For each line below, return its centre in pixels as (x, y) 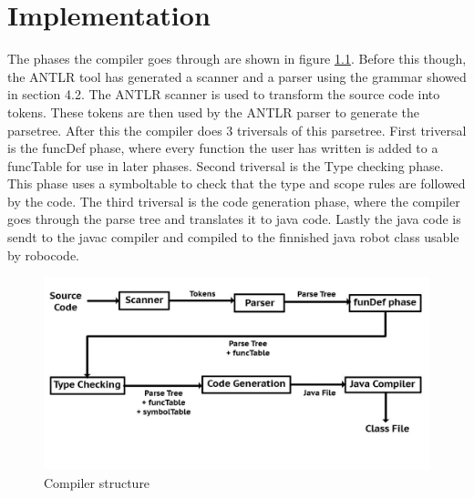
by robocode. (44, 254)
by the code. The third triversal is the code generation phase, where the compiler (234, 201)
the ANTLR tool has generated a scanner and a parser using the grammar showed (237, 76)
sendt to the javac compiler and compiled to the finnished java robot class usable (233, 237)
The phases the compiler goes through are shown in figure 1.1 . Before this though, (237, 59)
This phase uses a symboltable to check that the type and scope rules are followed (237, 183)
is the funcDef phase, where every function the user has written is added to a (223, 148)
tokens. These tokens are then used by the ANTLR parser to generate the (213, 112)
